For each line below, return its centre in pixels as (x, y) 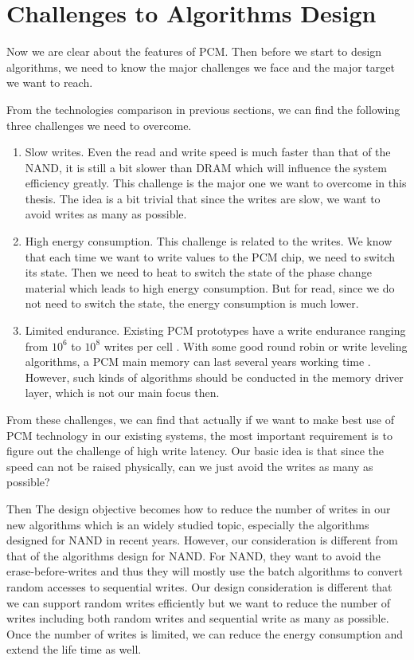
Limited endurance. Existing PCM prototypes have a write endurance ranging (215, 330)
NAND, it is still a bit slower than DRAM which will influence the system (206, 167)
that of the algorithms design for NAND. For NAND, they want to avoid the (193, 555)
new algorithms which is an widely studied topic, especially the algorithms (188, 524)
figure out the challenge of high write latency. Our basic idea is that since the (195, 451)
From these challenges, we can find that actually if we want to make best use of (200, 419)
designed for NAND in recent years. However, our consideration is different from (202, 540)
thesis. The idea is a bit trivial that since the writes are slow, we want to (203, 198)
